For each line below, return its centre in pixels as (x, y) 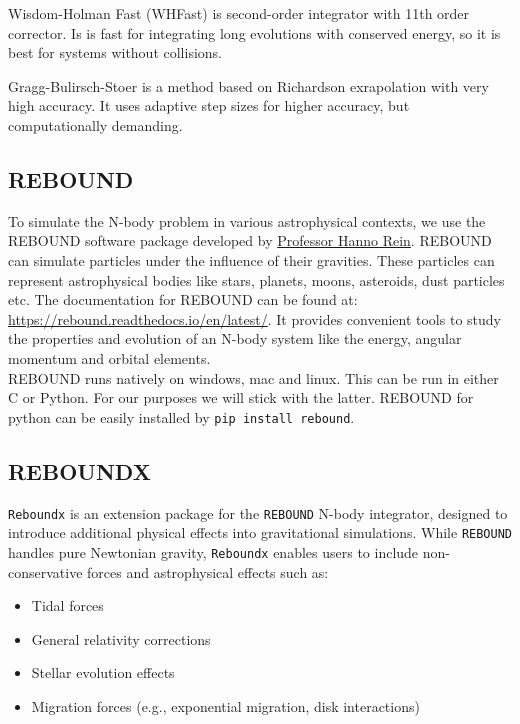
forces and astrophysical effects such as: (208, 571)
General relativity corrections (121, 638)
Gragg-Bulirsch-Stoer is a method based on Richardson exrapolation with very (248, 85)
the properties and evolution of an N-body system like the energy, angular (235, 338)
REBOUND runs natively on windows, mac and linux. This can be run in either (253, 377)
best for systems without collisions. (115, 52)
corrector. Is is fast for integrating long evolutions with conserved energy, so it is (254, 32)
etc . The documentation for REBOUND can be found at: (183, 299)
